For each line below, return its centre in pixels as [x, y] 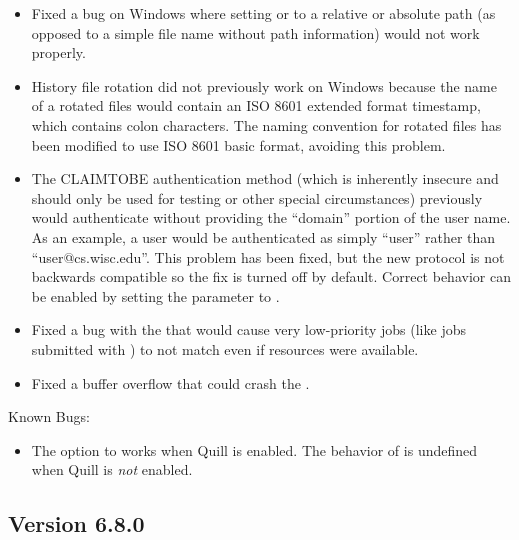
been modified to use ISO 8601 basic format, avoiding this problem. [238, 144]
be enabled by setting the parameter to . [155, 295]
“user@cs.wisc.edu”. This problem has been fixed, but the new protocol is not [268, 256]
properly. [58, 52]
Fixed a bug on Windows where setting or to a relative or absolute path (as [263, 13]
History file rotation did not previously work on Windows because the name [264, 85]
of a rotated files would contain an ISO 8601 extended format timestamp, [256, 105]
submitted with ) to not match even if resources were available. [225, 348]
